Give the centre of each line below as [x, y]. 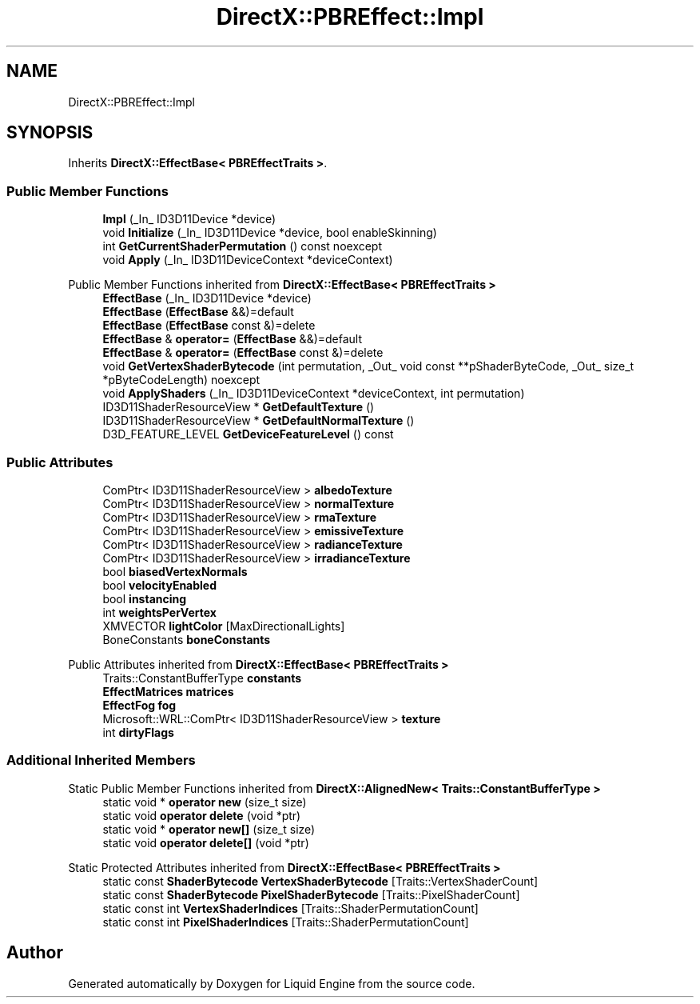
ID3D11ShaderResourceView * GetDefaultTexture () [239, 407]
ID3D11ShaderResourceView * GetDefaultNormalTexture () [259, 421]
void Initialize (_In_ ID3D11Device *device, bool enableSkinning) [270, 233]
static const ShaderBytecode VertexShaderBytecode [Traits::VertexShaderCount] [320, 881]
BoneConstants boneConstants [187, 639]
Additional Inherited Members [101, 760]
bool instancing [145, 598]
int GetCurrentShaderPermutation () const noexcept [243, 246]
